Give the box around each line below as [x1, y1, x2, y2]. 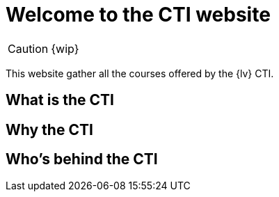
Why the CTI [6, 120, 93, 139]
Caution [8, 41, 49, 56]
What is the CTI [6, 91, 114, 109]
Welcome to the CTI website [6, 3, 271, 26]
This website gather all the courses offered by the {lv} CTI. [6, 67, 274, 79]
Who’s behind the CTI [6, 150, 158, 168]
